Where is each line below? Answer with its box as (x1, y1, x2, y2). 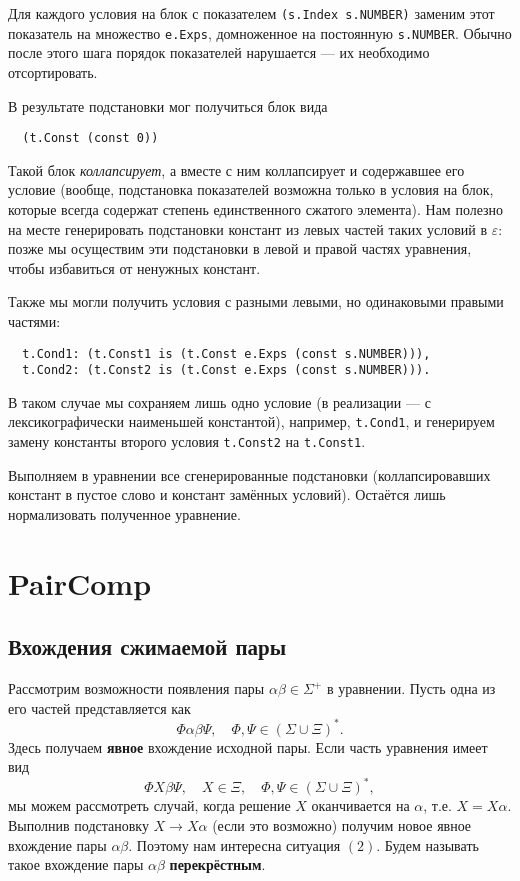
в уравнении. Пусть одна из (326, 678, 496, 699)
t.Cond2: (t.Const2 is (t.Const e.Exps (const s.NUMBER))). (22, 363, 431, 378)
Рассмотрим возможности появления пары (8, 678, 265, 699)
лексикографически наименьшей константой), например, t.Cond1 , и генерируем (8, 411, 495, 432)
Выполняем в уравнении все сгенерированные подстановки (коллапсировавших (8, 464, 491, 485)
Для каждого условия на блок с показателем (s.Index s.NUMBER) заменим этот (8, 3, 495, 23)
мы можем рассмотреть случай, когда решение (8, 795, 291, 816)
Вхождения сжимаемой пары (8, 631, 287, 662)
